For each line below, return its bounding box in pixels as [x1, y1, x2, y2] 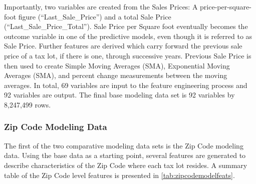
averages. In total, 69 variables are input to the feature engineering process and [4, 79, 247, 90]
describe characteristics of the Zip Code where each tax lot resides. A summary [4, 159, 247, 170]
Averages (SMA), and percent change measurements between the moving [4, 70, 227, 80]
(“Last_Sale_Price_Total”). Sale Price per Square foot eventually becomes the [4, 21, 248, 31]
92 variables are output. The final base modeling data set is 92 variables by [4, 89, 235, 100]
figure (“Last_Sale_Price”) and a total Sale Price [18, 11, 171, 21]
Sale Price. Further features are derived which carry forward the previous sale [4, 40, 242, 51]
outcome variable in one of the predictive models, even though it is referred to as [4, 30, 252, 41]
